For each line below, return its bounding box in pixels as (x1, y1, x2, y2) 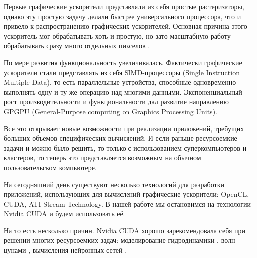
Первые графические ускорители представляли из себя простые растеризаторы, (4, 1, 244, 11)
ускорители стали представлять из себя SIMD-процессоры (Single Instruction (4, 67, 240, 77)
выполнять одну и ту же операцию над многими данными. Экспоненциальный (4, 86, 242, 97)
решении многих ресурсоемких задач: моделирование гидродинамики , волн (4, 235, 235, 245)
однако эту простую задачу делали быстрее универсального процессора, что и (4, 11, 241, 21)
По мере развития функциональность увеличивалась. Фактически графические (4, 57, 242, 67)
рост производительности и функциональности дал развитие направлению (4, 96, 229, 107)
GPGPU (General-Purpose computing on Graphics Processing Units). (4, 106, 217, 116)
